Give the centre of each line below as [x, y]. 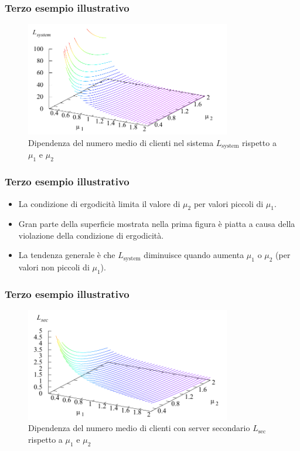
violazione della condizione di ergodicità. [91, 235]
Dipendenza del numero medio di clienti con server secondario [139, 428]
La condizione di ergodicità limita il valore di [99, 203]
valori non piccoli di [54, 267]
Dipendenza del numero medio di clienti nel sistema [121, 143]
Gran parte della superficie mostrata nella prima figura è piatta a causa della [157, 224]
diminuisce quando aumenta [194, 255]
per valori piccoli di [229, 203]
